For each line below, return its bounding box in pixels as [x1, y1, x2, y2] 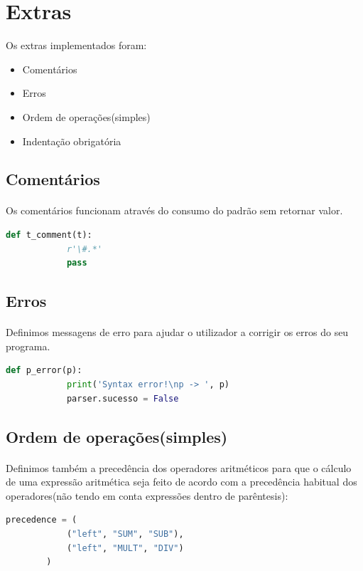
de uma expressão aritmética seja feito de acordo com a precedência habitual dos [6, 474, 357, 489]
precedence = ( [6, 515, 77, 525]
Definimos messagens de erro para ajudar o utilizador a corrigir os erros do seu [6, 325, 349, 340]
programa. [6, 338, 50, 353]
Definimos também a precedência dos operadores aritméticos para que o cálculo [6, 460, 352, 475]
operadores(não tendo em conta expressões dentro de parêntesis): [6, 488, 288, 503]
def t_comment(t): [6, 230, 92, 241]
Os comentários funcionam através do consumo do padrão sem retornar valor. [6, 203, 343, 218]
